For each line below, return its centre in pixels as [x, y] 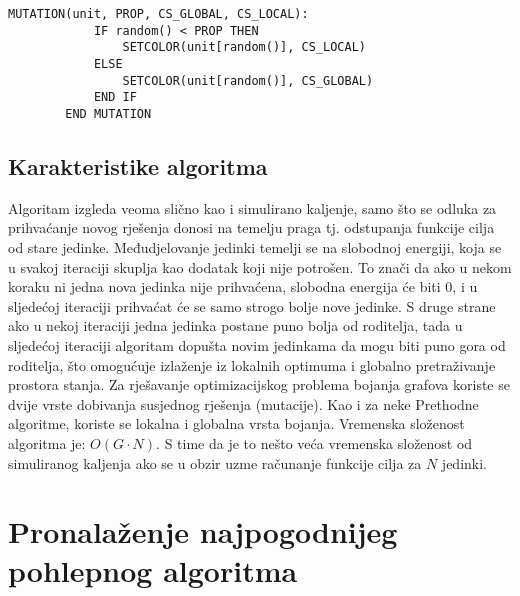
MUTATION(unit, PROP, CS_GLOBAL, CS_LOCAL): [158, 14]
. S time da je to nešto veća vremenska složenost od [314, 442]
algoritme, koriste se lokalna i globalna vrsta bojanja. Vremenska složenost [236, 423]
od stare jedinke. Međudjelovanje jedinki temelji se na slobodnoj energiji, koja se [255, 246]
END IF [115, 97]
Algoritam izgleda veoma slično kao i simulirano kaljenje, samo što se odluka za [252, 207]
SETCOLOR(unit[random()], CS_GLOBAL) [248, 80]
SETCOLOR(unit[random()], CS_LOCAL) [244, 47]
